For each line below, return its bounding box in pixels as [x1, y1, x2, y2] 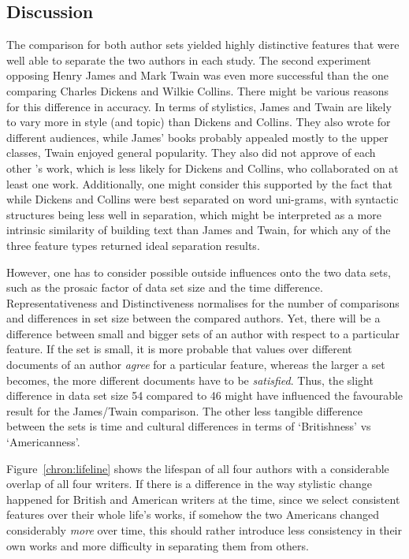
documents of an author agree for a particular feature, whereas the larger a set [6, 356, 385, 373]
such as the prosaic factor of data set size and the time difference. [6, 279, 323, 296]
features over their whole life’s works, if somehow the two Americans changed [6, 506, 380, 523]
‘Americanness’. [6, 434, 80, 450]
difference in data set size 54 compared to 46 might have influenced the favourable [6, 387, 403, 404]
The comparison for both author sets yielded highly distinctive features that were [6, 36, 400, 53]
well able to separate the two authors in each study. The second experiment [6, 51, 371, 68]
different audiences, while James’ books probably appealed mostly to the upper [6, 129, 389, 145]
